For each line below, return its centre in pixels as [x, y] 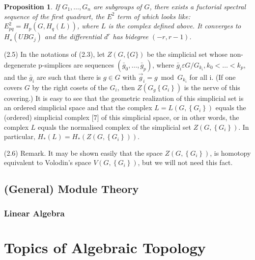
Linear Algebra [34, 213]
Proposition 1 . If [32, 6]
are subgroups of [117, 6]
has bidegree [130, 36]
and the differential [73, 36]
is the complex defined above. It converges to [175, 26]
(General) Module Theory [71, 189]
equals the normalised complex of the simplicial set [114, 127]
